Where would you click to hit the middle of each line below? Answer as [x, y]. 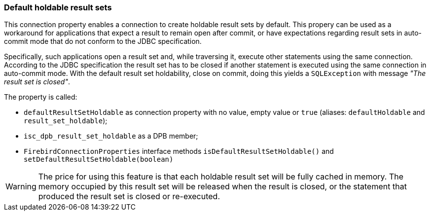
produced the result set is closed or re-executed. [129, 197]
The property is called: [41, 97]
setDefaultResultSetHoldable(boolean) [99, 160]
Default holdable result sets [58, 7]
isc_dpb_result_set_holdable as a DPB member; [111, 136]
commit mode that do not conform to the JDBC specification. [103, 41]
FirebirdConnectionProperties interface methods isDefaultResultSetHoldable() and [179, 151]
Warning [21, 187]
